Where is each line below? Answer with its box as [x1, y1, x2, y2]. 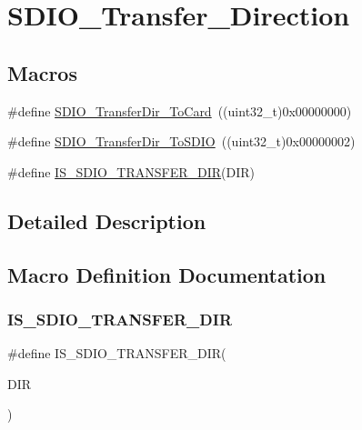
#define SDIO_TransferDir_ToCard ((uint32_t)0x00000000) [7, 101, 352, 120]
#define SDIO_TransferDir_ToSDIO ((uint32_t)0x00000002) [7, 132, 356, 151]
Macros [7, 58, 77, 86]
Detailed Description [7, 206, 206, 235]
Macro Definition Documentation [7, 260, 327, 288]
